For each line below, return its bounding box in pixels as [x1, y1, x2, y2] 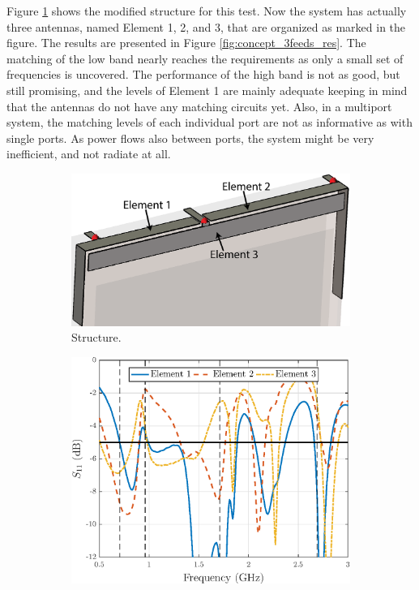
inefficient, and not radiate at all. [6, 145, 171, 162]
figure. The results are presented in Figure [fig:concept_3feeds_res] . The [6, 34, 366, 51]
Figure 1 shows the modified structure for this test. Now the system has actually [6, 2, 407, 19]
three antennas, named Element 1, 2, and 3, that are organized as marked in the [6, 18, 406, 35]
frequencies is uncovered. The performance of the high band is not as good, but [6, 66, 400, 83]
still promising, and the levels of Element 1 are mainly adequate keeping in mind [6, 81, 408, 98]
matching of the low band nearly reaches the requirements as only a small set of [6, 50, 404, 67]
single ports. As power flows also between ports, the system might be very [6, 129, 374, 146]
